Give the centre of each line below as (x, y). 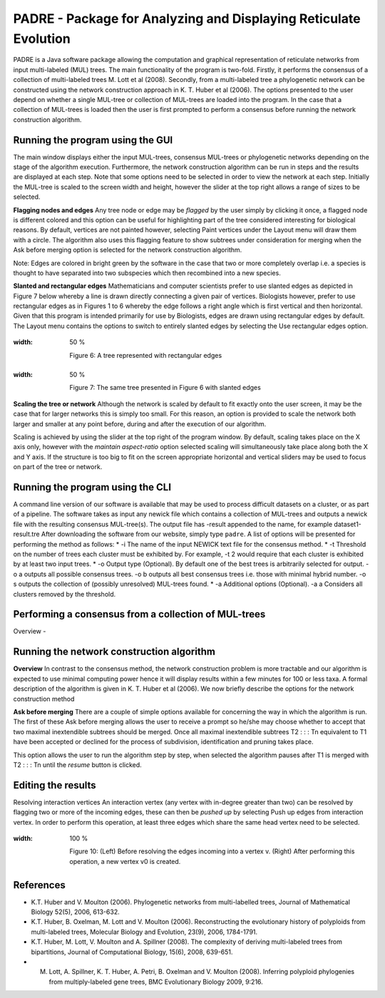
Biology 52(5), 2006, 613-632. (76, 912)
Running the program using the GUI (93, 140)
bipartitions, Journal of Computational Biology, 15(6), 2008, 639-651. (132, 952)
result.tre (26, 534)
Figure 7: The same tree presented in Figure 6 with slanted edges (165, 388)
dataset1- (348, 524)
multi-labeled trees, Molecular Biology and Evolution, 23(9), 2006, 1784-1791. (144, 932)
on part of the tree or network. (58, 467)
